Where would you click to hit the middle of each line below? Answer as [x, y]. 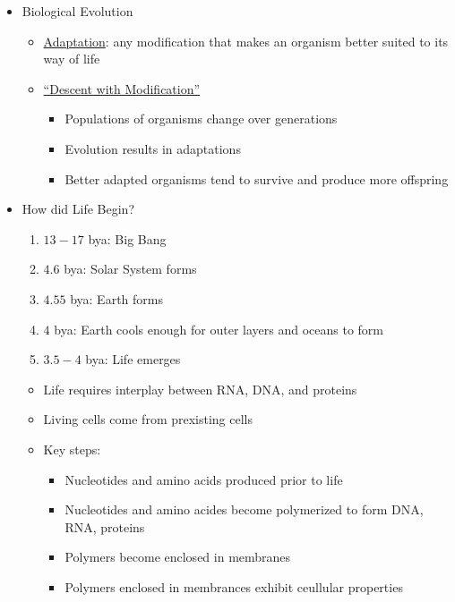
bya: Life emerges [133, 359]
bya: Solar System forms [130, 269]
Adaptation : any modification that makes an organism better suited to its [246, 41]
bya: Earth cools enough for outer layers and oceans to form [219, 329]
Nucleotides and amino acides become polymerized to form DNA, [244, 509]
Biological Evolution [77, 11]
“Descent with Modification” [122, 88]
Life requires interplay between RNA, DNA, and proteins [200, 389]
